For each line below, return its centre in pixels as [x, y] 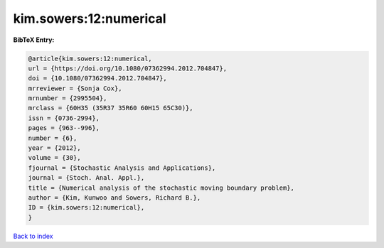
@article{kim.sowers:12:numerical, [90, 58]
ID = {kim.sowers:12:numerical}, [86, 207]
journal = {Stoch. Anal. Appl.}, [86, 178]
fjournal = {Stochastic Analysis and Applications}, [122, 168]
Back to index [33, 236]
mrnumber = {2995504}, [68, 98]
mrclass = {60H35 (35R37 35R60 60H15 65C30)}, [111, 108]
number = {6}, [53, 138]
